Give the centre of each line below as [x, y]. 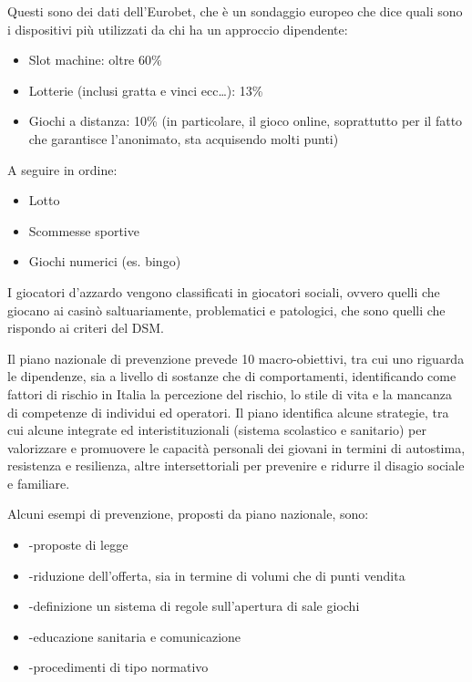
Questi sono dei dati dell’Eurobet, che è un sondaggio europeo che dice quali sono [235, 11]
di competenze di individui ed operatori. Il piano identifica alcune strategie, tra [228, 412]
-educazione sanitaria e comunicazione [135, 636]
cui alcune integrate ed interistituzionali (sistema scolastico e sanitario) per [217, 430]
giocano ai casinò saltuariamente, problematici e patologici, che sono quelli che [226, 310]
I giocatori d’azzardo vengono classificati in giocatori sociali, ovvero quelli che [224, 291]
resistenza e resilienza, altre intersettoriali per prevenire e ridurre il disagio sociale [236, 465]
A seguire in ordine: [62, 169]
